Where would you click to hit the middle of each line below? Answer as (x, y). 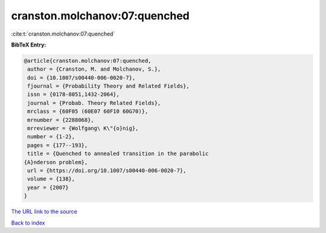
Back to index (28, 223)
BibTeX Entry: (29, 45)
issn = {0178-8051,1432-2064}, (74, 94)
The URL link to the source (44, 212)
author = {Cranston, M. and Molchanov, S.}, (94, 69)
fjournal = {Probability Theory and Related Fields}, (108, 86)
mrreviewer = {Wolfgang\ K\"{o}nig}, (83, 129)
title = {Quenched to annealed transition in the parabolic (118, 154)
